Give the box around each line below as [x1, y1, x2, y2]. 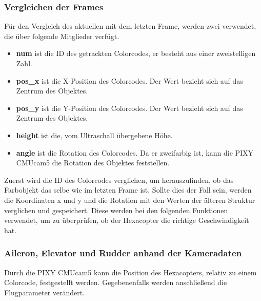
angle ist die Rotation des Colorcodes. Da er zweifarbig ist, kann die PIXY [16, 147, 254, 158]
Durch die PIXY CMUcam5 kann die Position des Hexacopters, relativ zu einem [4, 267, 257, 277]
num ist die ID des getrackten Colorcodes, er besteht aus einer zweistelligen [16, 48, 256, 59]
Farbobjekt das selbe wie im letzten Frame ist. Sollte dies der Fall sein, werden [4, 184, 252, 195]
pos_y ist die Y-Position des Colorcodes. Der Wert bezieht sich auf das [16, 102, 243, 113]
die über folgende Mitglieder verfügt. [4, 30, 119, 41]
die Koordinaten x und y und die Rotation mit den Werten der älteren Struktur [4, 194, 255, 205]
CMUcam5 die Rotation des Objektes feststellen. [16, 157, 170, 168]
